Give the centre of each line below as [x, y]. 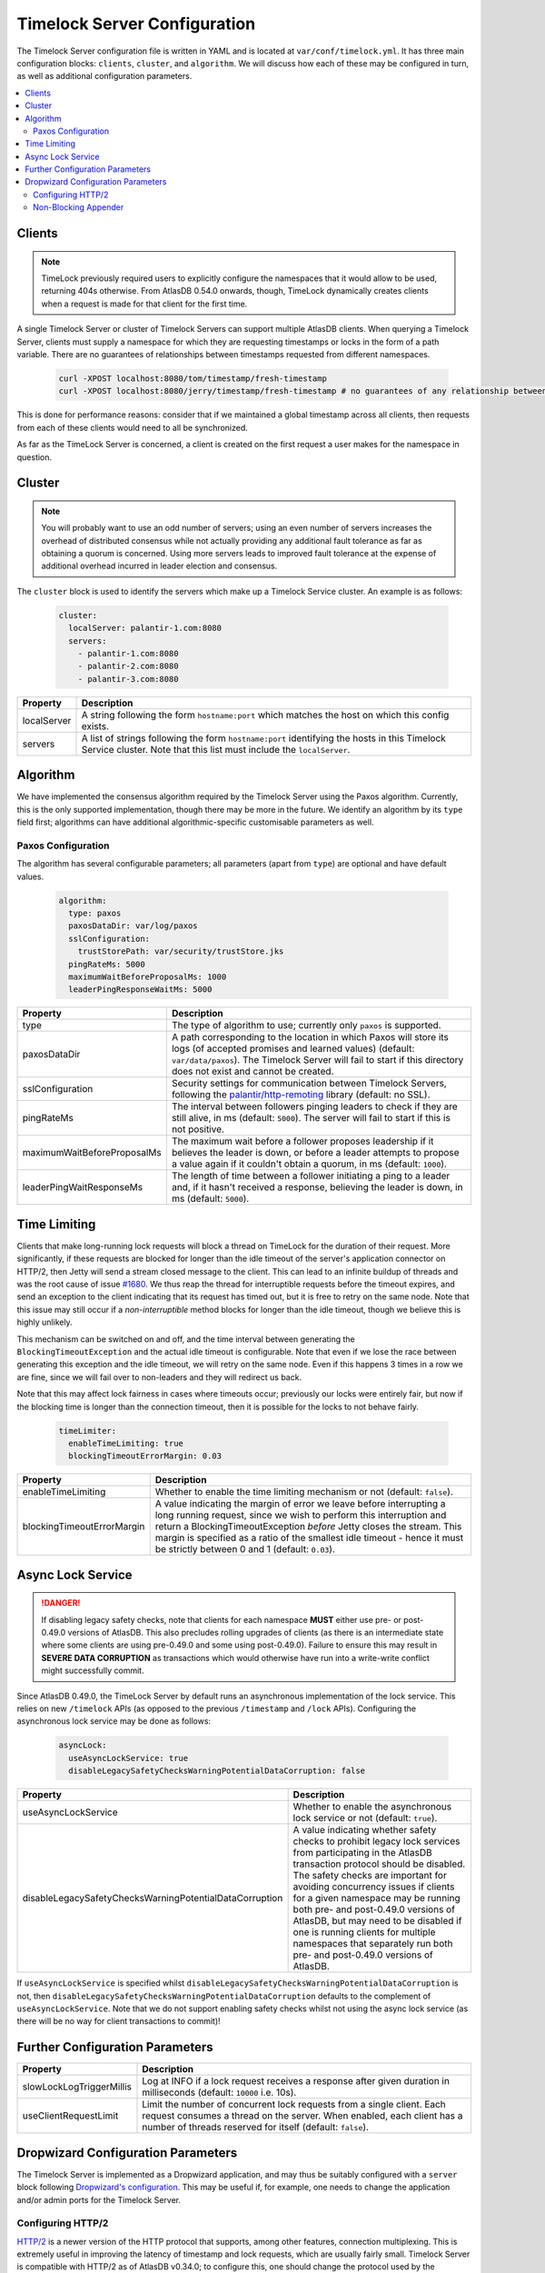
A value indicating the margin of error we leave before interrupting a [300, 1504]
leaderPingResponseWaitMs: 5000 [140, 990]
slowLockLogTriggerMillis [77, 2087]
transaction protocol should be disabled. [379, 1864]
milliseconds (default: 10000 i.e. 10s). [219, 2093]
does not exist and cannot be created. [253, 1071]
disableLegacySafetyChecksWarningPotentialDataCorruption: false [217, 1771]
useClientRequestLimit [70, 2116]
